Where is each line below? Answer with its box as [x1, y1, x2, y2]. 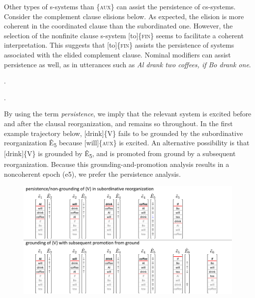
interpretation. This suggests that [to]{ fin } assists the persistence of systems [4, 40, 234, 50]
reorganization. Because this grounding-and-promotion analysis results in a [4, 159, 229, 169]
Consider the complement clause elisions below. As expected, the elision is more [4, 11, 244, 21]
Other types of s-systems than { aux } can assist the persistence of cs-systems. [4, 1, 236, 11]
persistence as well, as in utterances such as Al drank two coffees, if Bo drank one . [4, 59, 251, 69]
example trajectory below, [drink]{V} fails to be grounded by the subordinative [4, 128, 243, 138]
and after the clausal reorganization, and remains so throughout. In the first [4, 118, 233, 128]
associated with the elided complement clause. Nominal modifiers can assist [4, 49, 231, 59]
